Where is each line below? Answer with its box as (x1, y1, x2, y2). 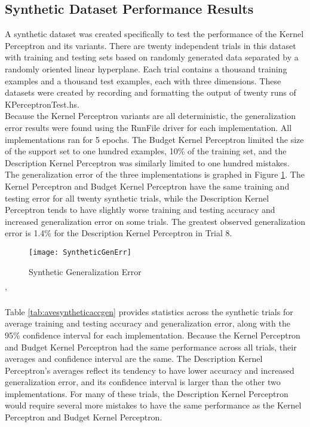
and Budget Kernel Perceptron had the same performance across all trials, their (5, 340, 297, 353)
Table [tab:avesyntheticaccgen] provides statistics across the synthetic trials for (5, 305, 293, 318)
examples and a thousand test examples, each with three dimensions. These (5, 74, 281, 87)
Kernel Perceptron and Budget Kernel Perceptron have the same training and (5, 179, 290, 192)
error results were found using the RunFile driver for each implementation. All (5, 121, 292, 133)
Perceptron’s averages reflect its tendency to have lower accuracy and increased (5, 364, 294, 376)
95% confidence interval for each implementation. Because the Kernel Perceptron (5, 328, 300, 341)
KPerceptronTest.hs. (5, 97, 79, 110)
